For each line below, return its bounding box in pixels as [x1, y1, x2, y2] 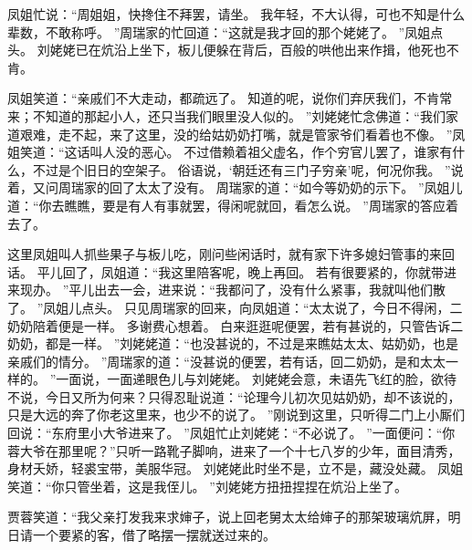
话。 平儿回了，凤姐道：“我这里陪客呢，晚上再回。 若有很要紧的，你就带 [7, 262, 444, 281]
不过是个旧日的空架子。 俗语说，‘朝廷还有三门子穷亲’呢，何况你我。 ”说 [32, 160, 464, 179]
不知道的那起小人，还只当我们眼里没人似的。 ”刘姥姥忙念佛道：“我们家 [32, 106, 458, 125]
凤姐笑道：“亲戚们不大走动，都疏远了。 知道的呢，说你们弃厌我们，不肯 [7, 88, 440, 108]
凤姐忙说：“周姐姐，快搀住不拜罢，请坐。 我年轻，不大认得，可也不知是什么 [7, 5, 466, 23]
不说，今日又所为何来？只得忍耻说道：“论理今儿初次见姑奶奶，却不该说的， [7, 387, 461, 406]
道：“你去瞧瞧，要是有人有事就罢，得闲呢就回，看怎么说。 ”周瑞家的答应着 [7, 195, 458, 214]
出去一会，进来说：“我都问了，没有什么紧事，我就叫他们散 [94, 280, 446, 299]
